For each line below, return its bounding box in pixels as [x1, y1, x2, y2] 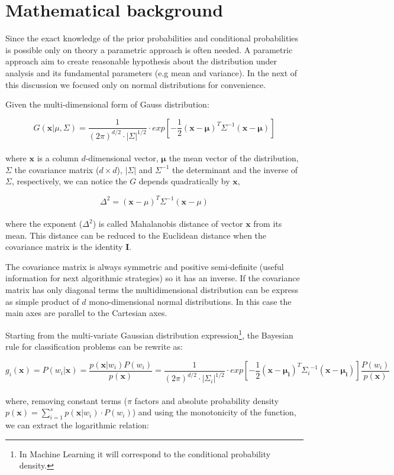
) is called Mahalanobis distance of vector [92, 217, 243, 230]
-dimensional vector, [85, 152, 159, 164]
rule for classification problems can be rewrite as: [5, 340, 183, 353]
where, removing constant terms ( [5, 394, 127, 406]
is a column [37, 152, 79, 164]
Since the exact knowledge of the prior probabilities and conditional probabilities [5, 32, 299, 44]
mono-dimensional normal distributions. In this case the [89, 295, 292, 307]
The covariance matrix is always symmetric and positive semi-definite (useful [5, 260, 284, 272]
